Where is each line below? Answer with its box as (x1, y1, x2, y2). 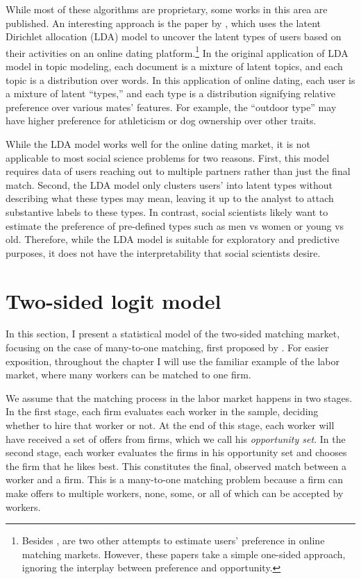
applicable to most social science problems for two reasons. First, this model (6, 150, 330, 165)
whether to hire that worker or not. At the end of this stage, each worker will (6, 418, 335, 433)
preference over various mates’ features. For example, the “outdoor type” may (6, 99, 337, 114)
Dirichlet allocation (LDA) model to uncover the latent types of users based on (6, 29, 342, 44)
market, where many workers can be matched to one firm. (6, 367, 251, 382)
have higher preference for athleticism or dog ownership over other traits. (6, 113, 317, 128)
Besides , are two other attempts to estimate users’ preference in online (22, 533, 325, 548)
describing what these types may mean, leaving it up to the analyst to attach (6, 191, 334, 205)
